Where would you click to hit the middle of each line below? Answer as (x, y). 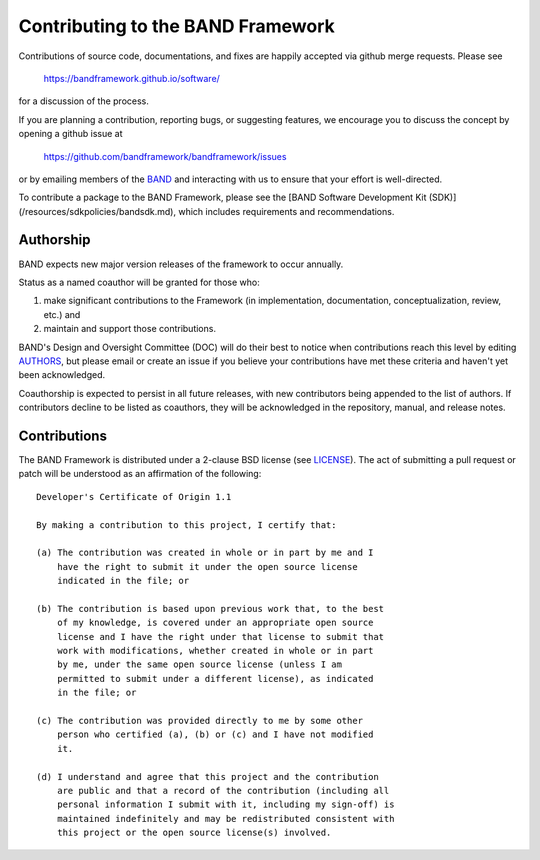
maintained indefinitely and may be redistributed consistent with (225, 818)
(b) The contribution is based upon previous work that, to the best (210, 608)
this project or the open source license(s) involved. (194, 833)
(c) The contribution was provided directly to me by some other (200, 721)
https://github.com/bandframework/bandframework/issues (165, 156)
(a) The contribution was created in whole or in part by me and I (205, 553)
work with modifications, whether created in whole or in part (215, 651)
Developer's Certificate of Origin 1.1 (134, 496)
